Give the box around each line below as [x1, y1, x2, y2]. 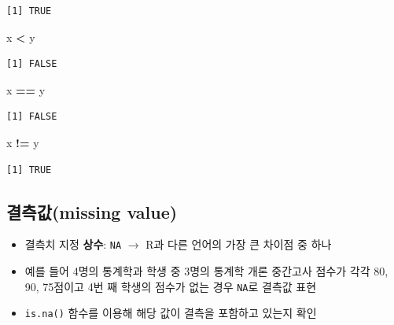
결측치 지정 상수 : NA [24, 236, 122, 253]
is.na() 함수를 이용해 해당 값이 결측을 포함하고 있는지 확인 [24, 305, 317, 321]
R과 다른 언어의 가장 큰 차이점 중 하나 [145, 236, 332, 253]
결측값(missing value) [6, 199, 178, 223]
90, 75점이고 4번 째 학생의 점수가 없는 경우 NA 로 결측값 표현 [24, 278, 317, 294]
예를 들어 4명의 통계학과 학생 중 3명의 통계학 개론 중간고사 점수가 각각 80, [24, 263, 388, 279]
